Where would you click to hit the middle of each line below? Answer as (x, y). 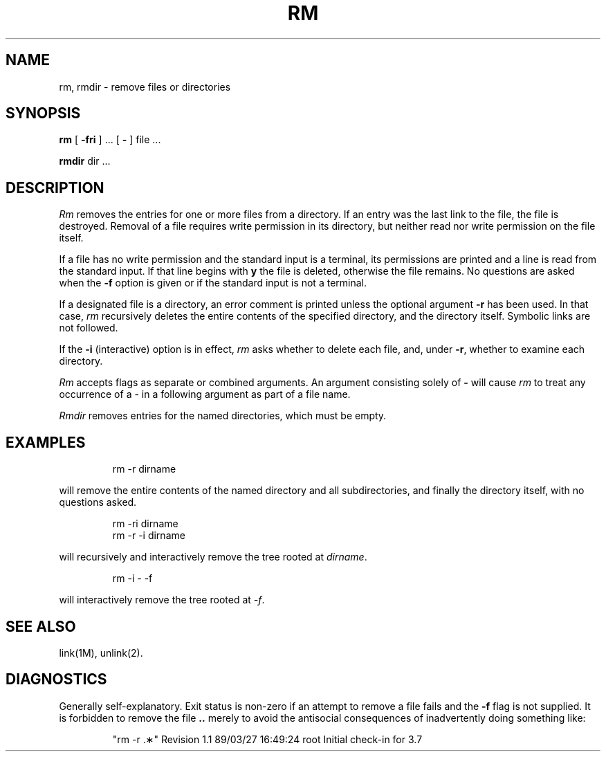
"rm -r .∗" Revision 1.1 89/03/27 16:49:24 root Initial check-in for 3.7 (267, 739)
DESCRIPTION (55, 188)
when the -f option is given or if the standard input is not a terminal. (213, 283)
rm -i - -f (132, 578)
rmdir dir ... (85, 161)
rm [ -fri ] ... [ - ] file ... (110, 140)
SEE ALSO (41, 626)
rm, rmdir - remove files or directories (145, 86)
